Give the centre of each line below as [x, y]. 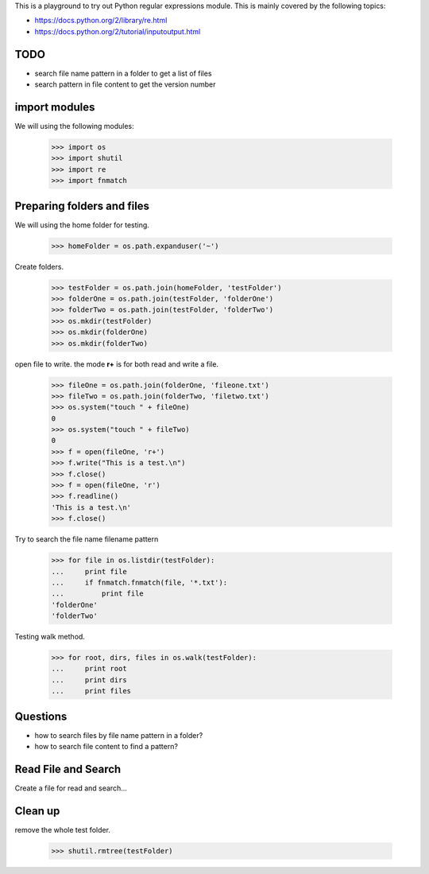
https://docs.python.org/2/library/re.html [101, 21]
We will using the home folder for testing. [82, 225]
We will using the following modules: [74, 126]
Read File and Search [68, 769]
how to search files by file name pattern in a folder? [119, 735]
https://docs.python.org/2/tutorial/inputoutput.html [118, 31]
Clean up [37, 811]
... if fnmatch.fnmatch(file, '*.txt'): [139, 582]
